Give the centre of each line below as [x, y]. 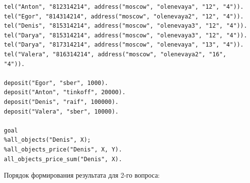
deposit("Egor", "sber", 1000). [56, 83]
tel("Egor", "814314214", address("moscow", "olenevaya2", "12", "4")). [124, 16]
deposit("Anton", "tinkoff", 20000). [65, 92]
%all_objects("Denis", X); [47, 140]
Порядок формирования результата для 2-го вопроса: [82, 175]
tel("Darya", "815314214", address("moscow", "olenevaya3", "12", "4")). [126, 35]
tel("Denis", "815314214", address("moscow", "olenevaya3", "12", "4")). [126, 26]
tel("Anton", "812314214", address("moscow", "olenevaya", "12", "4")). [124, 7]
